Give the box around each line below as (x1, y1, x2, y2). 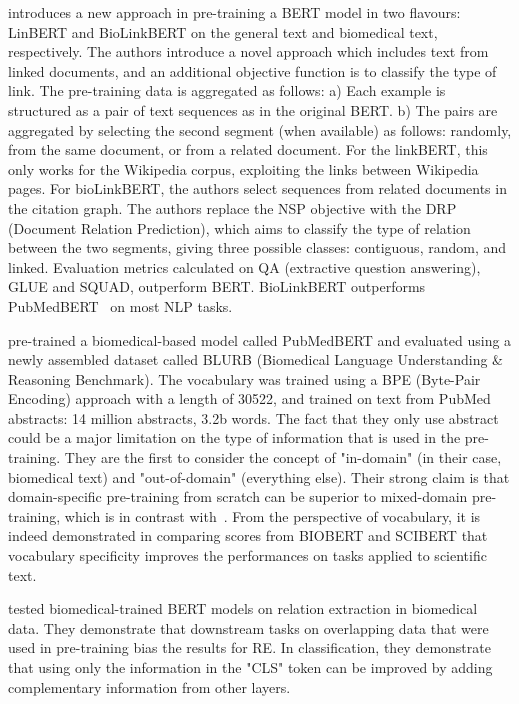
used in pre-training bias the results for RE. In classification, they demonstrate (8, 637, 491, 658)
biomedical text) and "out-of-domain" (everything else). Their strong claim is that (8, 466, 510, 487)
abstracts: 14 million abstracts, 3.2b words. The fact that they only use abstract (8, 407, 499, 428)
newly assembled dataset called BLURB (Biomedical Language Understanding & (8, 349, 503, 370)
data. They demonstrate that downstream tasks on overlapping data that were (8, 617, 489, 638)
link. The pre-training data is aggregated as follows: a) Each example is (8, 80, 446, 101)
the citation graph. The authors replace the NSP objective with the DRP (8, 197, 457, 218)
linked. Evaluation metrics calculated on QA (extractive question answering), (8, 256, 481, 277)
